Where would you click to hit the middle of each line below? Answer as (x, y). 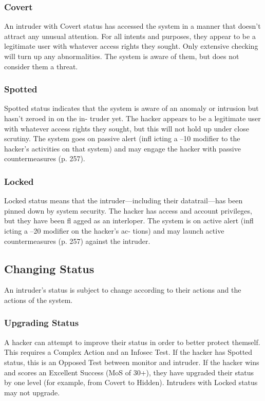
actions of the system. (39, 300)
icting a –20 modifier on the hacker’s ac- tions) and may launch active (114, 230)
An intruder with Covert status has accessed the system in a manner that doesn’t (132, 26)
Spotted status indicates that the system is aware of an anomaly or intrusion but (131, 108)
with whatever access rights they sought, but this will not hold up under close (127, 128)
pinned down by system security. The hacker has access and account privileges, (128, 210)
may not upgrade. (32, 392)
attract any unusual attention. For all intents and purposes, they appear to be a (130, 36)
